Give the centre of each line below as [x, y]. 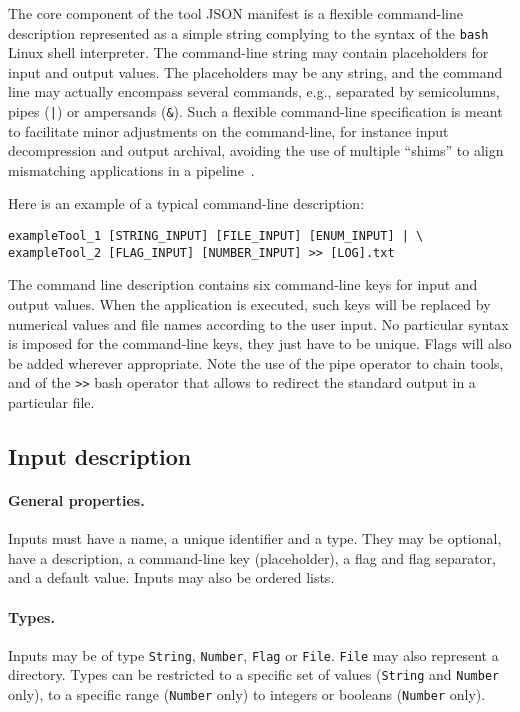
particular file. [51, 402]
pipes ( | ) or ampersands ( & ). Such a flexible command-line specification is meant [255, 111]
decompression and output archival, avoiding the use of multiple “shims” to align [256, 150]
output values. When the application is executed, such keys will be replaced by [249, 303]
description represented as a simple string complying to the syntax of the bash [248, 32]
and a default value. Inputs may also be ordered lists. [171, 577]
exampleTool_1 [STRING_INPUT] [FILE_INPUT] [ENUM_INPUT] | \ [216, 236]
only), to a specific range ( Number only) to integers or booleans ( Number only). [247, 694]
